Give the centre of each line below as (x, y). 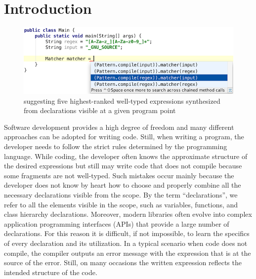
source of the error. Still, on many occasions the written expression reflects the (123, 262)
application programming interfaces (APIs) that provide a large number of (117, 223)
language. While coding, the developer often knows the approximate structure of (126, 156)
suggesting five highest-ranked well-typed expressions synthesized (122, 100)
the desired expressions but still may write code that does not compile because (123, 166)
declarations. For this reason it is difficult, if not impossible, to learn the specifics (127, 233)
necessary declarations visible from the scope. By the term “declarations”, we (121, 194)
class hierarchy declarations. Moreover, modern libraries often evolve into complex (128, 214)
